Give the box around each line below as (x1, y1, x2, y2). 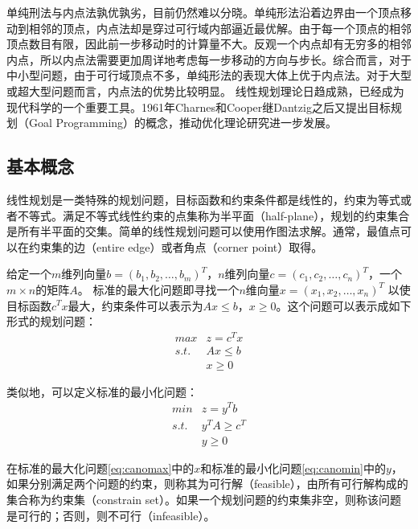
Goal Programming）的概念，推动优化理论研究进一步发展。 (28, 114, 338, 131)
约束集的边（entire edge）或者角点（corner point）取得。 (28, 238, 323, 255)
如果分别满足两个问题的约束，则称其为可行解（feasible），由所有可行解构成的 (6, 475, 408, 492)
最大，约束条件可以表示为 (68, 297, 203, 314)
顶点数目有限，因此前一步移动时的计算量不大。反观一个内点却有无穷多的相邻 (6, 35, 412, 52)
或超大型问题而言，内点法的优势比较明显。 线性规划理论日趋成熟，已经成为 (6, 82, 404, 99)
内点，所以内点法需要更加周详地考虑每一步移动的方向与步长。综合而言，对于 (6, 51, 412, 68)
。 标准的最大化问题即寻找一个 (77, 281, 240, 297)
